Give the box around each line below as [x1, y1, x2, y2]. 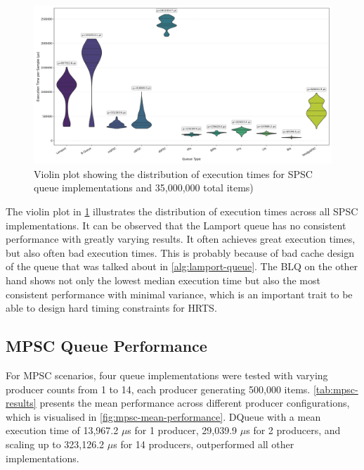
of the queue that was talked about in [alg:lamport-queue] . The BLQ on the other [6, 259, 358, 274]
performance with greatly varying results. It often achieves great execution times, [6, 231, 356, 246]
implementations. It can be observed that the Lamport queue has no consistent [6, 217, 346, 232]
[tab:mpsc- [313, 381, 358, 396]
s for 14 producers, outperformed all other [113, 436, 294, 451]
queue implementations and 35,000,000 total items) [34, 180, 254, 195]
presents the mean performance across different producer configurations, [39, 395, 350, 410]
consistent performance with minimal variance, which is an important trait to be [6, 286, 353, 301]
